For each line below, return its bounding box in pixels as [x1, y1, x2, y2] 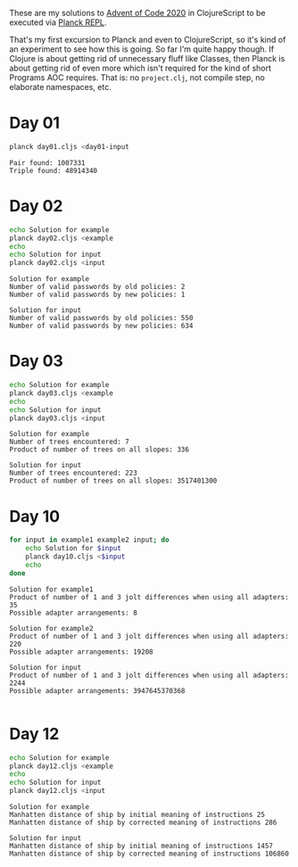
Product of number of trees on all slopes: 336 [9, 445, 190, 454]
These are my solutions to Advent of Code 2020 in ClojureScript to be [9, 8, 266, 18]
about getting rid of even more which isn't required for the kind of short [9, 62, 272, 73]
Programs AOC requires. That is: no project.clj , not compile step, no [9, 72, 266, 83]
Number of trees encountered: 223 [9, 468, 138, 478]
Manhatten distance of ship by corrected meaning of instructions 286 [9, 818, 277, 828]
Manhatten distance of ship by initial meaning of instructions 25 [9, 811, 266, 820]
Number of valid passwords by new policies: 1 [9, 290, 186, 300]
